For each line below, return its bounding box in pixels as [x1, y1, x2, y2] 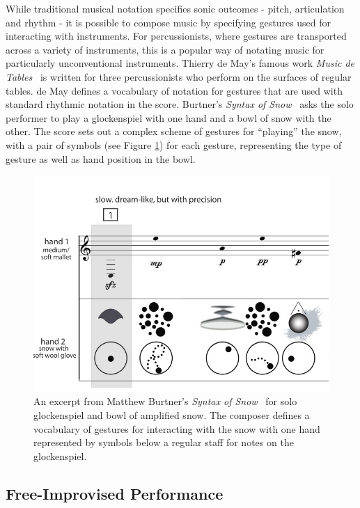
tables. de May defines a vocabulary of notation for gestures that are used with [6, 83, 343, 97]
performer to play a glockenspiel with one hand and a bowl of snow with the [6, 110, 331, 125]
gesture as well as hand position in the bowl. [6, 151, 196, 166]
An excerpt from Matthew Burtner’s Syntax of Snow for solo [33, 394, 297, 408]
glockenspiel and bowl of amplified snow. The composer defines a [33, 408, 310, 422]
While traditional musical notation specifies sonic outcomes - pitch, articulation [6, 1, 345, 15]
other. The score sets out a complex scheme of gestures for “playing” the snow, [6, 124, 342, 138]
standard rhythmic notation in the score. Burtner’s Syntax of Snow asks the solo [6, 97, 354, 111]
